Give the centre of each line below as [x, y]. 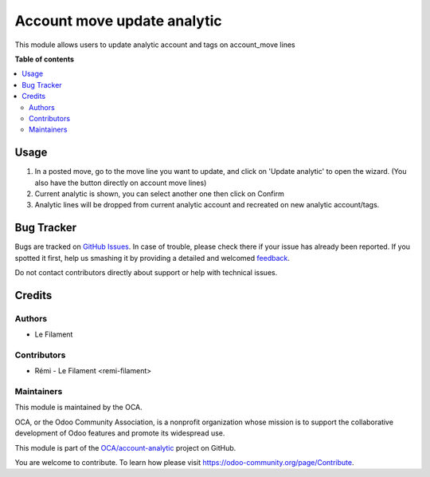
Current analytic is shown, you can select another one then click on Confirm [159, 193]
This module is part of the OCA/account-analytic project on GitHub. [125, 447]
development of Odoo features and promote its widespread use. [120, 433]
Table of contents [45, 59]
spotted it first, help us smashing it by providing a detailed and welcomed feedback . [152, 258]
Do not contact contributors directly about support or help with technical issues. [146, 273]
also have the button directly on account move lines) [121, 183]
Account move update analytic [118, 21]
